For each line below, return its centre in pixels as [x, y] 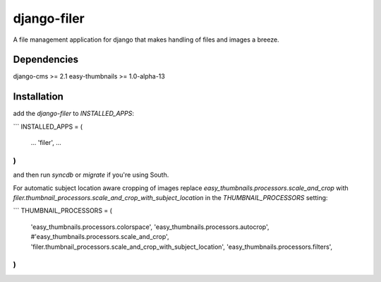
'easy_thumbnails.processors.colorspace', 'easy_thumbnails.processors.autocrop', [150, 227]
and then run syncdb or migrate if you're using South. [91, 175]
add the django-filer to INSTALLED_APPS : [73, 114]
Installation [38, 96]
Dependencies [46, 60]
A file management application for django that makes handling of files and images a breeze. [146, 40]
